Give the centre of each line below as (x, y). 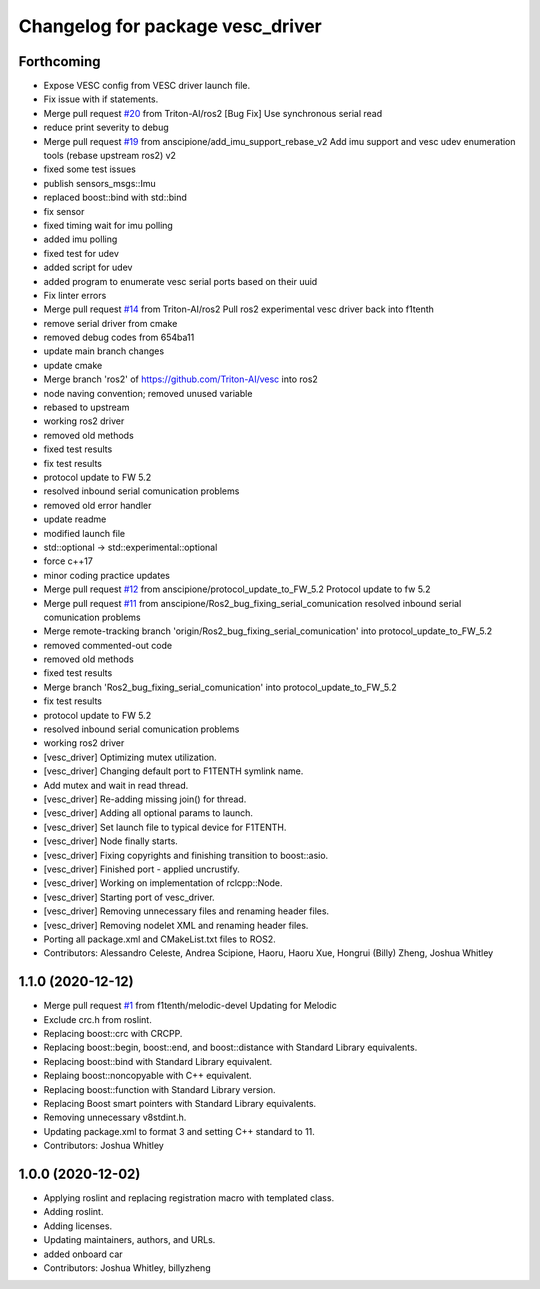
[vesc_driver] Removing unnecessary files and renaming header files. (186, 911)
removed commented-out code (108, 645)
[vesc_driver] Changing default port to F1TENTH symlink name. (173, 771)
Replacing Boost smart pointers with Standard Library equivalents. (180, 1103)
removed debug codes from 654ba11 (119, 337)
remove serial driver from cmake (110, 323)
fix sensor (64, 211)
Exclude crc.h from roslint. (97, 1019)
